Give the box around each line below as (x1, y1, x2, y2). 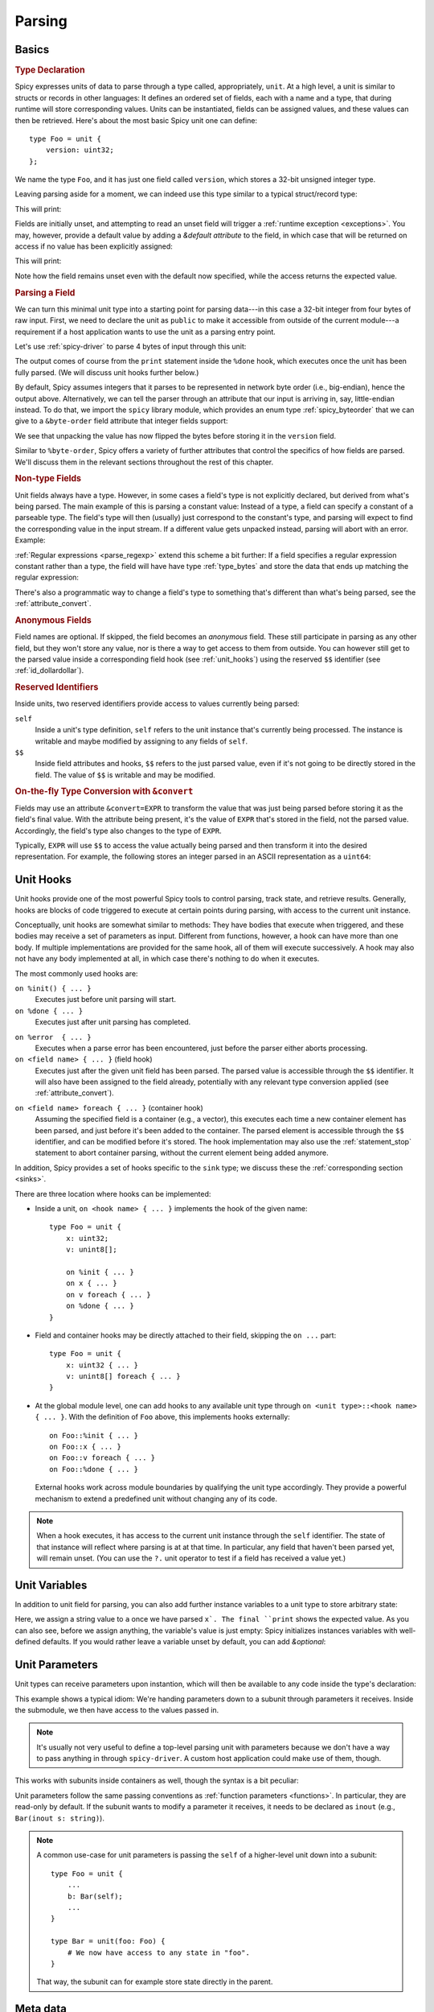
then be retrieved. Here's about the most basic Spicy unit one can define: (14, 115, 257, 125)
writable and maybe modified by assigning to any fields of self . (35, 736, 248, 746)
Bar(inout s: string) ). (14, 1813, 104, 1823)
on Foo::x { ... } (49, 1442, 122, 1452)
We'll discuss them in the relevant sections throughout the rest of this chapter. (14, 457, 274, 467)
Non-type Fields (14, 473, 82, 484)
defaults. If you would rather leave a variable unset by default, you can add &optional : (42, 1637, 326, 1647)
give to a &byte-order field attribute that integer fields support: (14, 416, 228, 426)
